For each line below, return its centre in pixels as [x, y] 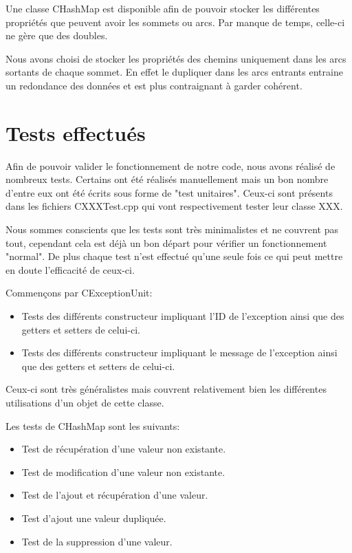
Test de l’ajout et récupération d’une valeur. [115, 495]
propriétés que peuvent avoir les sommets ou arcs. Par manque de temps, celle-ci [175, 22]
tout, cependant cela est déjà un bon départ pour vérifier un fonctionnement [166, 242]
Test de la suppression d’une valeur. [97, 541]
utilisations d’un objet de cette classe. [85, 402]
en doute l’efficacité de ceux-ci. [70, 269]
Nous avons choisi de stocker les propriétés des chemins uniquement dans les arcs [176, 58]
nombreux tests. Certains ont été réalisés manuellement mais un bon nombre [167, 179]
